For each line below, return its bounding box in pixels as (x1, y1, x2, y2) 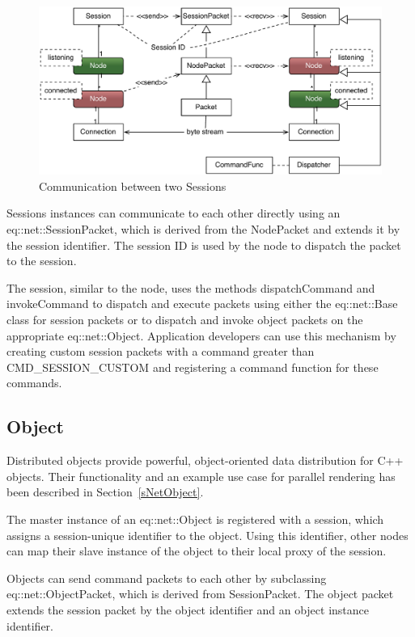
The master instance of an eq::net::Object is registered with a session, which (6, 510, 384, 527)
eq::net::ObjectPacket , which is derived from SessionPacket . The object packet (6, 585, 394, 602)
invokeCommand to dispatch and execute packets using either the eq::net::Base (6, 295, 398, 312)
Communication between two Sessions (39, 177, 227, 194)
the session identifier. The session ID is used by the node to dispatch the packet (6, 236, 401, 253)
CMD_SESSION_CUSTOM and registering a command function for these (6, 358, 379, 375)
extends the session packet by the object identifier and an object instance (6, 601, 370, 618)
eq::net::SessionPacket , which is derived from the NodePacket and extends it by (6, 221, 400, 238)
